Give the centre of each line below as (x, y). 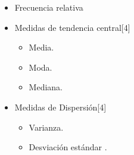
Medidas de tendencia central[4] (72, 27)
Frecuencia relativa (49, 7)
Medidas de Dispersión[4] (60, 107)
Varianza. (46, 127)
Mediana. (46, 87)
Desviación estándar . (68, 147)
